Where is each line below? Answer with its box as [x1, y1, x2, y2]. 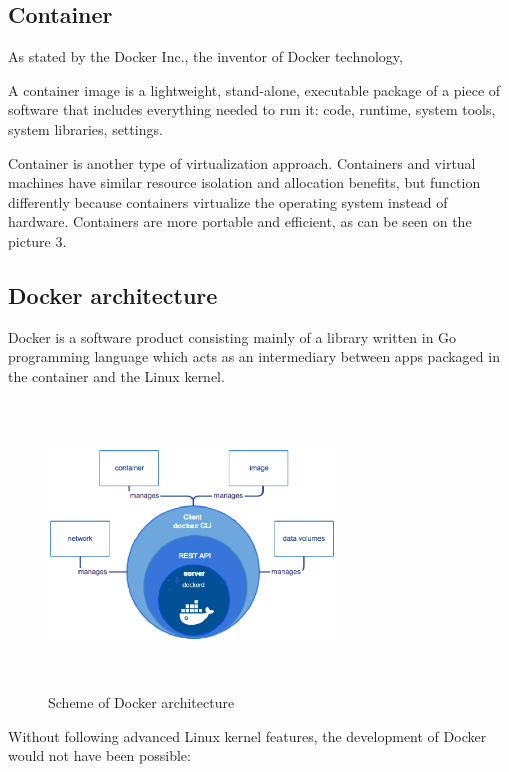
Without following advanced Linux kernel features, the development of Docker [8, 725, 487, 746]
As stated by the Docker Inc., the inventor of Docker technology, [8, 46, 403, 67]
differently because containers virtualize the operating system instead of [8, 191, 448, 212]
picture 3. [8, 230, 67, 251]
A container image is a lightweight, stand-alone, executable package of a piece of [8, 79, 501, 100]
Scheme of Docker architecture [48, 692, 235, 713]
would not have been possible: [8, 745, 191, 766]
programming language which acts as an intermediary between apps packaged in [8, 346, 500, 367]
